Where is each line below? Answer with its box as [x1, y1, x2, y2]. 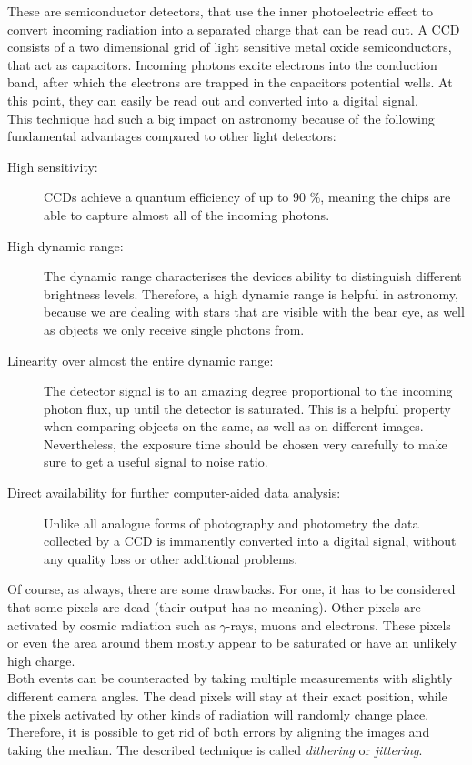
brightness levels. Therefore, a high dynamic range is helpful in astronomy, [44, 284, 458, 303]
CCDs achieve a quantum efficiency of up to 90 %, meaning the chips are [44, 187, 451, 206]
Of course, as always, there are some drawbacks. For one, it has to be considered [7, 579, 456, 599]
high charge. [7, 650, 75, 669]
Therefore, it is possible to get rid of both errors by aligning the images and [7, 722, 430, 741]
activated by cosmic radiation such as [7, 615, 216, 634]
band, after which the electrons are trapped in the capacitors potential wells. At [7, 73, 453, 92]
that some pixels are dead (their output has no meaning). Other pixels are [7, 598, 421, 617]
